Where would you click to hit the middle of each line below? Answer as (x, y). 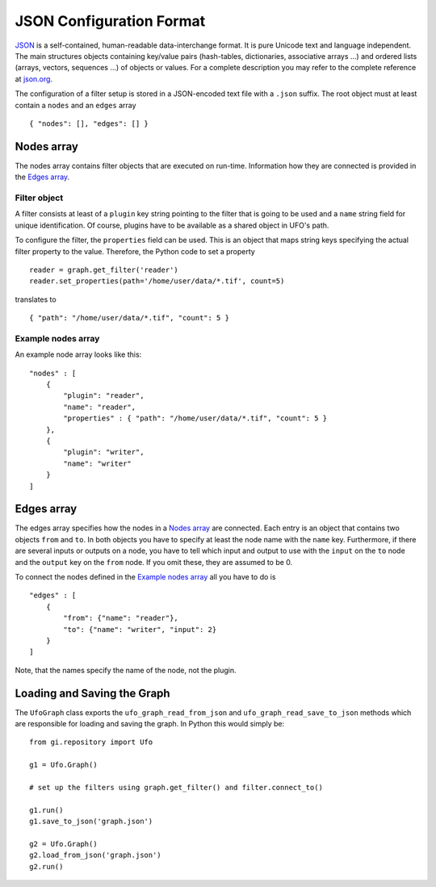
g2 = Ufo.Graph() (63, 844)
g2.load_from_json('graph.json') (95, 855)
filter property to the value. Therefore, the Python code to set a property (135, 251)
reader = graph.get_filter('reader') (104, 270)
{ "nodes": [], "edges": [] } (89, 123)
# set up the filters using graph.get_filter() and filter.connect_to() (176, 787)
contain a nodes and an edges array (75, 105)
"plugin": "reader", (104, 396)
